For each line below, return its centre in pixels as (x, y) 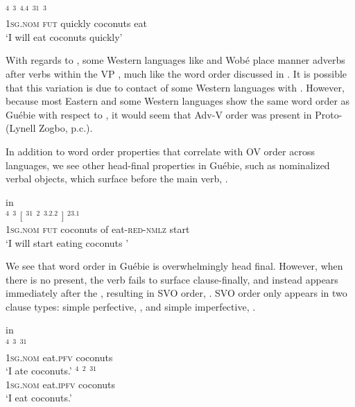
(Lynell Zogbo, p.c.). (49, 128)
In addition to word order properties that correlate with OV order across (160, 151)
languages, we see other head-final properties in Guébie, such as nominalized (168, 165)
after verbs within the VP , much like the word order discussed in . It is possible (176, 73)
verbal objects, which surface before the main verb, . (117, 179)
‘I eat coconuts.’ (39, 398)
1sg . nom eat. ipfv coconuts (61, 384)
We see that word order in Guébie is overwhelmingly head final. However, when (174, 266)
